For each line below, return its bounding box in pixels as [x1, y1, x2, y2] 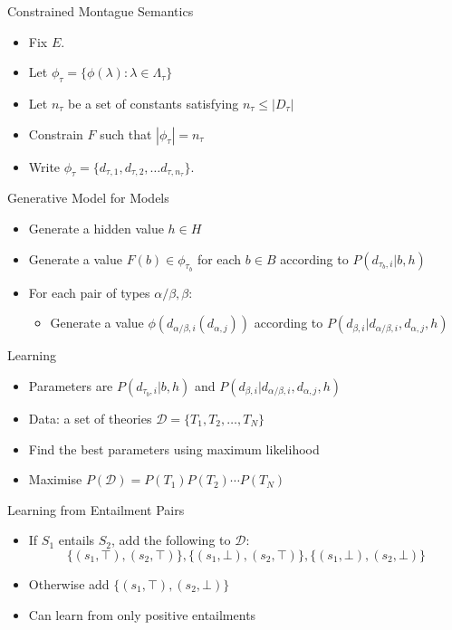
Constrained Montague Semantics [7, 2, 194, 20]
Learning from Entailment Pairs [7, 500, 185, 519]
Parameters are [28, 377, 113, 396]
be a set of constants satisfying [68, 93, 239, 112]
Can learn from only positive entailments [28, 605, 256, 624]
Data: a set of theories [28, 409, 152, 428]
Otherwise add [28, 574, 110, 593]
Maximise [28, 470, 82, 489]
